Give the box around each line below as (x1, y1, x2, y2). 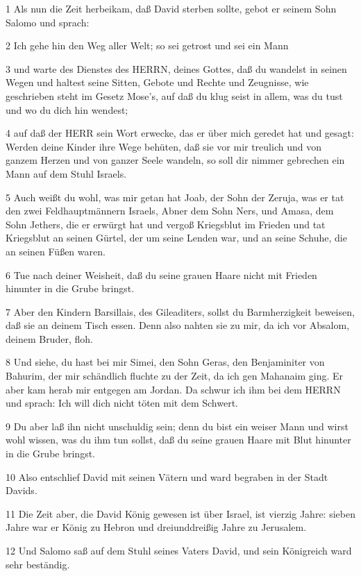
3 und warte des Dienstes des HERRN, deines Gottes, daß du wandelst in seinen (6, 61, 347, 76)
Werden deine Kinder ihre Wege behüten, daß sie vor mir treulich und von (6, 139, 321, 153)
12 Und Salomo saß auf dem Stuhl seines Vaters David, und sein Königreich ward (6, 543, 352, 557)
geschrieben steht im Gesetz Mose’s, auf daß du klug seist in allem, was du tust (6, 88, 343, 103)
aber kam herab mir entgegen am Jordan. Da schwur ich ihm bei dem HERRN (6, 382, 341, 396)
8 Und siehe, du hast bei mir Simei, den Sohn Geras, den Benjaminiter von (6, 355, 325, 369)
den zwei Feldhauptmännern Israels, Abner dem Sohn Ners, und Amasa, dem (6, 203, 334, 218)
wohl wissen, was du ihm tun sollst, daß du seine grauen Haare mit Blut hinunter (6, 432, 351, 447)
